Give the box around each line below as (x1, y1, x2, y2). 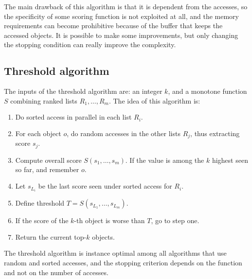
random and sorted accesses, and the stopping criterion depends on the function (4, 257, 242, 267)
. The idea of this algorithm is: (108, 95, 200, 105)
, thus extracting (190, 128, 240, 138)
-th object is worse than (74, 215, 145, 226)
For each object (15, 128, 61, 138)
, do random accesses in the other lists (67, 128, 180, 138)
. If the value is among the (125, 155, 204, 165)
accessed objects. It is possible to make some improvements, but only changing (4, 30, 238, 40)
